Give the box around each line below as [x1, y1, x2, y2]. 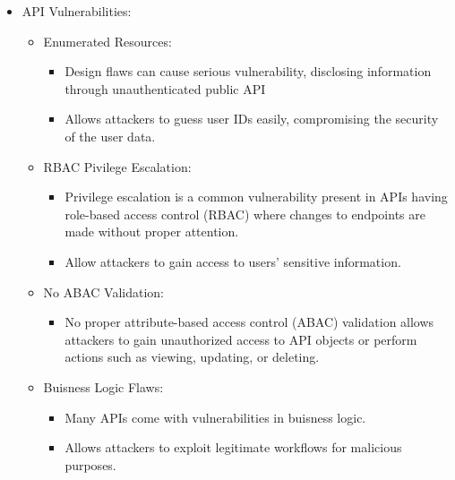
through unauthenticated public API [64, 79, 266, 98]
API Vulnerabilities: [21, 2, 132, 20]
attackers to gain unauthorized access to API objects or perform [64, 330, 417, 348]
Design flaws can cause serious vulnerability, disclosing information [64, 62, 432, 81]
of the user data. [64, 126, 156, 145]
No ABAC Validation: [43, 282, 164, 301]
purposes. [64, 455, 116, 474]
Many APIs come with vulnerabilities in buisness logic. [64, 407, 366, 426]
